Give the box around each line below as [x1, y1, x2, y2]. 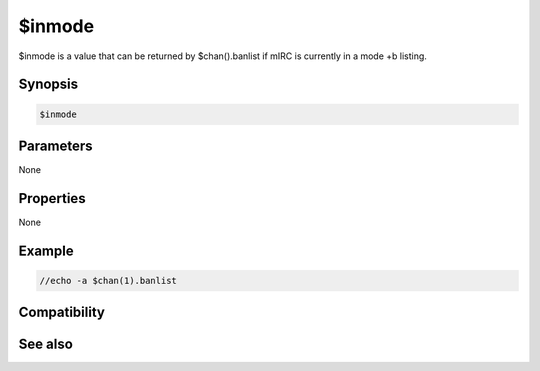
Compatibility [18, 304, 105, 321]
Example [18, 242, 74, 259]
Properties [18, 190, 86, 207]
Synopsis [18, 76, 79, 93]
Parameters [18, 137, 93, 154]
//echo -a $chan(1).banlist [39, 275, 177, 286]
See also [18, 336, 74, 353]
